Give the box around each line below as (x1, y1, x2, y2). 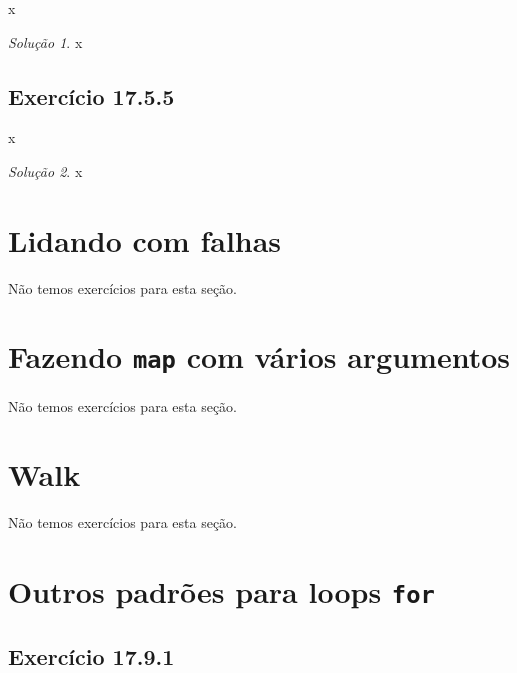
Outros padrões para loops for (8, 571, 435, 612)
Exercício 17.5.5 (8, 80, 175, 111)
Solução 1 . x (8, 31, 83, 52)
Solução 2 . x (8, 160, 83, 181)
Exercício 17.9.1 (8, 640, 175, 671)
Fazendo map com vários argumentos (8, 336, 511, 377)
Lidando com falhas (8, 219, 282, 260)
